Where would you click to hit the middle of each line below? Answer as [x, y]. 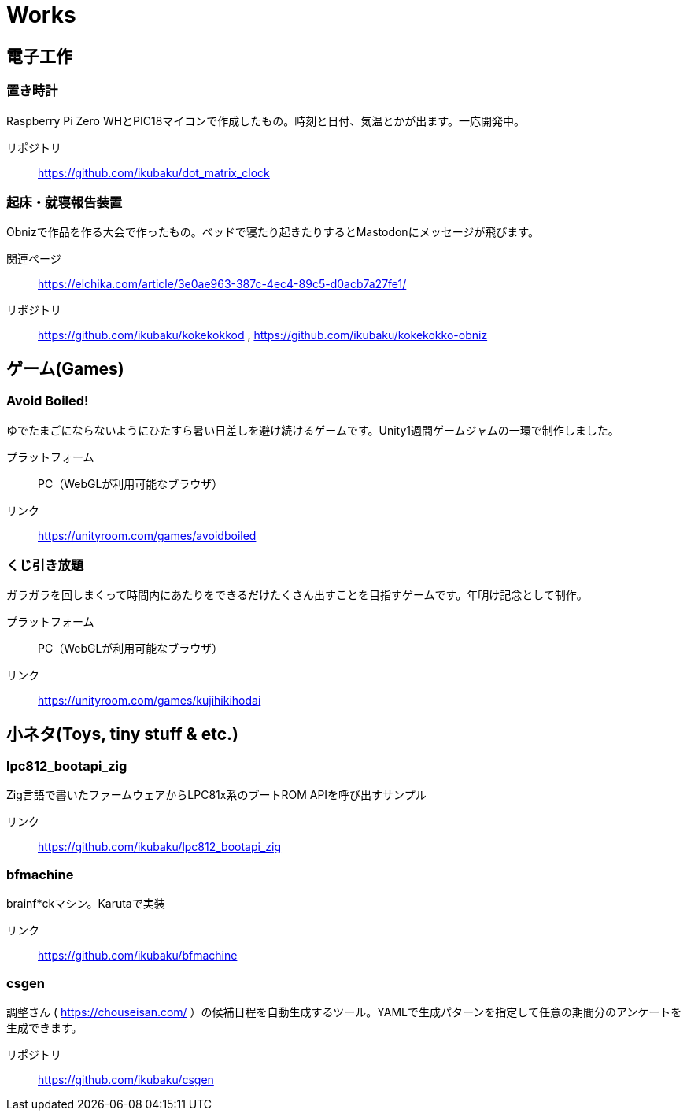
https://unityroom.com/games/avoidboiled [147, 535]
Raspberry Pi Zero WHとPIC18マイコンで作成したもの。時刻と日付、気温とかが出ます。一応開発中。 [266, 120]
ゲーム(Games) [65, 368]
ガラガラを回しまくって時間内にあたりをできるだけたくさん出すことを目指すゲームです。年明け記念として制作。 [297, 595]
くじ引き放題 [45, 565]
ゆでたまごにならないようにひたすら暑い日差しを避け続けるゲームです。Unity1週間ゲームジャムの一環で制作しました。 [313, 430]
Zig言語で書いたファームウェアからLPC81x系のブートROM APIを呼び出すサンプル [216, 795]
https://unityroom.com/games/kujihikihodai [150, 701]
